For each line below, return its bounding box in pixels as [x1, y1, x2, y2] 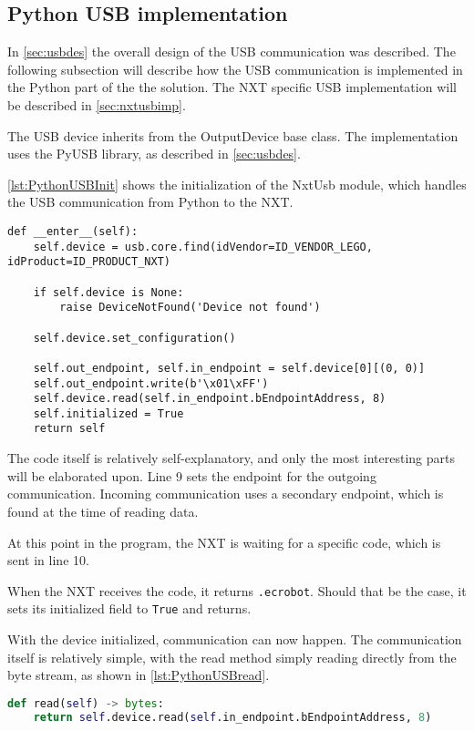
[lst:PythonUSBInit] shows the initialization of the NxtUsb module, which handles [7, 174, 467, 193]
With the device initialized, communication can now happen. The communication [7, 630, 462, 649]
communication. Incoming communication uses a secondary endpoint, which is [7, 484, 444, 503]
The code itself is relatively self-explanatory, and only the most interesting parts [7, 448, 456, 468]
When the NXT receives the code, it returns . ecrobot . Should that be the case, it [7, 581, 467, 600]
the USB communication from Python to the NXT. [7, 192, 294, 211]
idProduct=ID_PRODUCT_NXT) [7, 255, 170, 269]
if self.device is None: [33, 285, 184, 299]
